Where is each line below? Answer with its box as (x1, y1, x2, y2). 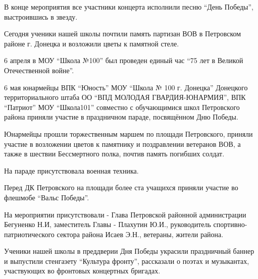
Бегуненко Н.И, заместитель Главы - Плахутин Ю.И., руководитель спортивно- (4, 219, 247, 230)
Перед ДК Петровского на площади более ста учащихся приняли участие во (4, 182, 238, 193)
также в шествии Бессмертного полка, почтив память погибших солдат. (4, 148, 225, 159)
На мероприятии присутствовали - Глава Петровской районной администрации (4, 209, 246, 219)
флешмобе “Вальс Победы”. (4, 192, 89, 202)
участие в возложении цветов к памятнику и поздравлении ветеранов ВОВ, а (4, 138, 241, 149)
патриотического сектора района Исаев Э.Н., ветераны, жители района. (4, 229, 224, 239)
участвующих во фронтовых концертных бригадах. (4, 265, 161, 276)
